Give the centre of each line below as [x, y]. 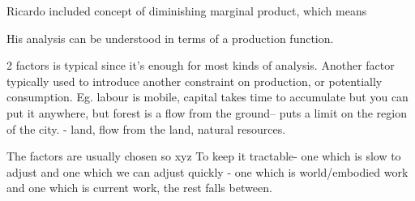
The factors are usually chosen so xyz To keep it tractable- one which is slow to [204, 156]
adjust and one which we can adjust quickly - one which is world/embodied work [207, 171]
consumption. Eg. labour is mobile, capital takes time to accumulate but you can [207, 97]
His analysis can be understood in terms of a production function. [170, 38]
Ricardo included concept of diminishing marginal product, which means [187, 11]
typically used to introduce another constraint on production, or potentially [195, 81]
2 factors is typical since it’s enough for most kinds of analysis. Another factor [201, 65]
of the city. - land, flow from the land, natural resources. [146, 128]
